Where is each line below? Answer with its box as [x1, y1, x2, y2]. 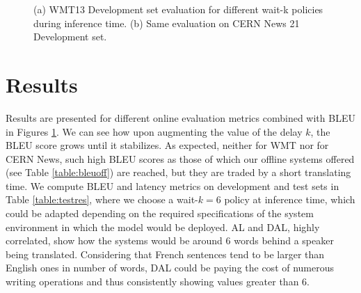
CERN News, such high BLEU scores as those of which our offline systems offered [6, 151, 355, 166]
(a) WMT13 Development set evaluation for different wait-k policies [33, 2, 323, 16]
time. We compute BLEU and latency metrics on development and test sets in [6, 178, 339, 193]
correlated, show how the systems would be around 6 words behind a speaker [6, 233, 334, 248]
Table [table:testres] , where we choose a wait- [6, 192, 198, 207]
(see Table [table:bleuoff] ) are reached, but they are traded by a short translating [6, 165, 351, 180]
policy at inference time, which [224, 192, 355, 207]
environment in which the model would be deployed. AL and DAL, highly [6, 219, 320, 234]
